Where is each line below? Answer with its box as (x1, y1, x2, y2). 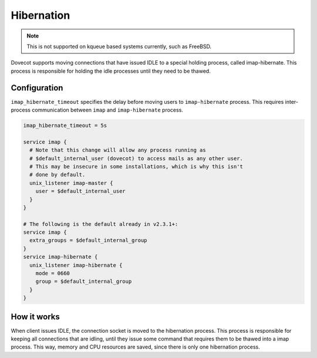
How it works (11, 312, 60, 322)
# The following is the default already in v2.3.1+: (23, 221, 178, 227)
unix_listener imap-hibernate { (29, 262, 123, 268)
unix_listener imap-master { (29, 180, 114, 186)
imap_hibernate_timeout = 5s (23, 122, 107, 129)
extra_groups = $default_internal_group (29, 237, 147, 244)
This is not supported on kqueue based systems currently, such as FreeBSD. (26, 43, 212, 50)
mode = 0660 (35, 270, 70, 277)
